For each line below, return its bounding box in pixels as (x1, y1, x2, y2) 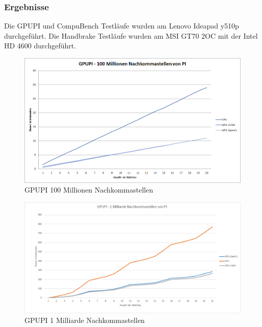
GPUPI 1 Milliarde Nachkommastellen (24, 315, 145, 325)
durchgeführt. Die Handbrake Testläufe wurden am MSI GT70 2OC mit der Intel (4, 30, 258, 41)
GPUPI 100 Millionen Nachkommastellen (24, 184, 153, 195)
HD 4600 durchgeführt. (4, 40, 76, 51)
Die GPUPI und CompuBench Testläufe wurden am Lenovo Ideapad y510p (4, 20, 239, 31)
